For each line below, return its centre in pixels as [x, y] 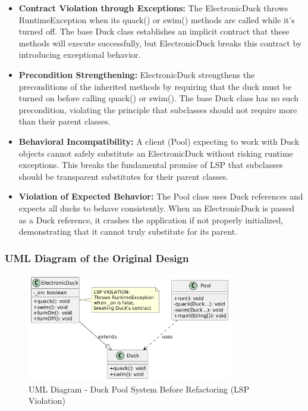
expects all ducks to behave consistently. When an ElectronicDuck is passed [157, 208]
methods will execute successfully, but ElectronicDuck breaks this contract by [160, 43]
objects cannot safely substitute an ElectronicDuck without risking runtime [156, 153]
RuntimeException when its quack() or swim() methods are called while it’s [157, 19]
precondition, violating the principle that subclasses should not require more [158, 109]
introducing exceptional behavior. [80, 55]
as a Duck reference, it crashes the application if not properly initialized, [151, 219]
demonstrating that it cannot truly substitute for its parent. [128, 231]
